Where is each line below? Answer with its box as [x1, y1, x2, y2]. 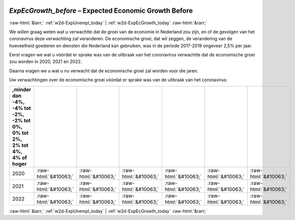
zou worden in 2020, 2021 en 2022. [9, 58, 82, 64]
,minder [12, 86, 32, 93]
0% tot [12, 129, 29, 136]
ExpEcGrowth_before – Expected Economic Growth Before [9, 6, 193, 15]
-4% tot [12, 105, 31, 111]
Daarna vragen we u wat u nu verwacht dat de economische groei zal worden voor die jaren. [9, 67, 198, 74]
